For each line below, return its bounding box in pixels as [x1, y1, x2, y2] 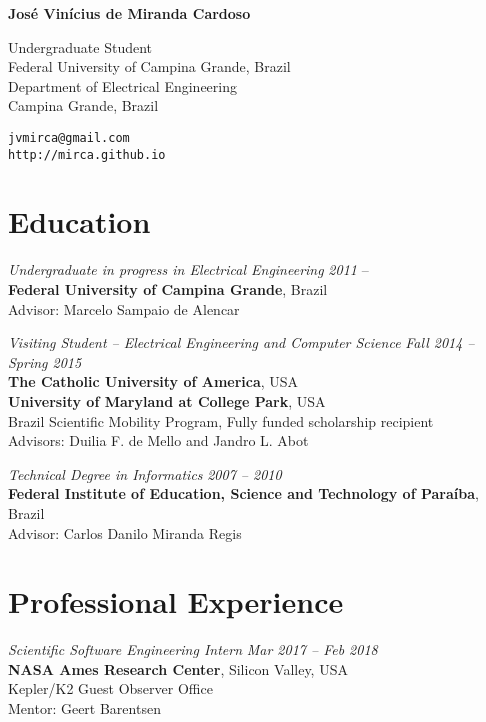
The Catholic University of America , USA [8, 371, 299, 392]
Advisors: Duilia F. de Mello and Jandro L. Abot [8, 430, 309, 451]
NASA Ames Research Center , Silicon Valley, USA [8, 658, 348, 679]
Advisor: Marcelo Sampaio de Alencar [8, 298, 240, 319]
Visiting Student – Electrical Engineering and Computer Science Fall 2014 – [8, 332, 475, 353]
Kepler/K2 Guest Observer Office [8, 678, 213, 699]
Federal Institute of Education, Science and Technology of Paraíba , [8, 483, 479, 504]
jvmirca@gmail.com [8, 130, 130, 145]
